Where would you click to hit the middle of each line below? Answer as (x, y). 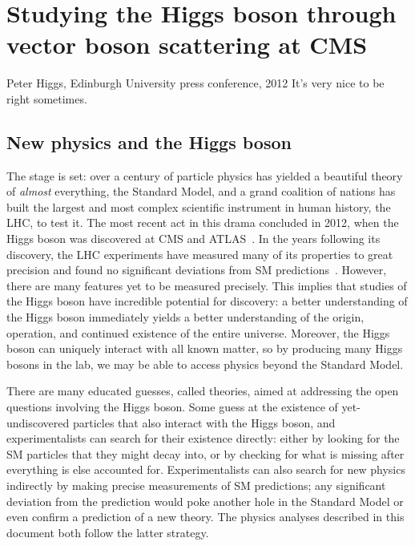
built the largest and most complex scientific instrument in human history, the (199, 206)
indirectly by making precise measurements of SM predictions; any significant (196, 485)
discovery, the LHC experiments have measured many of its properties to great (200, 254)
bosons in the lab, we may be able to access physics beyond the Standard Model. (205, 364)
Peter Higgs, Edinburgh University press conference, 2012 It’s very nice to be (195, 83)
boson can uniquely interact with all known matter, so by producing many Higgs (205, 348)
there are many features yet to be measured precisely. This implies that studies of (207, 285)
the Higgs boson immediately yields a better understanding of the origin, (185, 317)
